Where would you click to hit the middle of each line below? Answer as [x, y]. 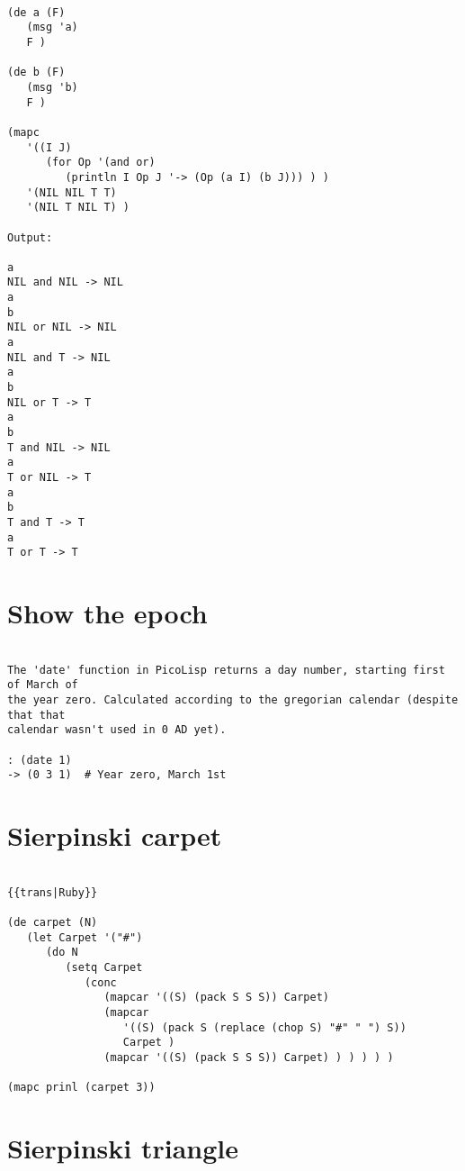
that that [36, 715]
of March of [43, 685]
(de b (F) [36, 73]
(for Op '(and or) [100, 163]
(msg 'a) [52, 27]
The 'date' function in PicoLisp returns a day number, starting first [226, 670]
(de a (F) [36, 12]
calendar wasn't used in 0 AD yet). [117, 730]
